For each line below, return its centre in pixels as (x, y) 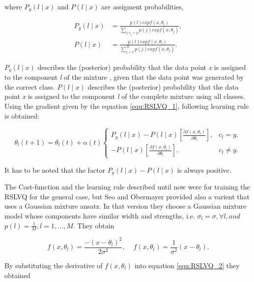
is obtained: (22, 115)
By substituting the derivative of (54, 265)
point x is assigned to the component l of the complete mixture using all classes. (125, 96)
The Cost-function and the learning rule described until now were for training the (127, 187)
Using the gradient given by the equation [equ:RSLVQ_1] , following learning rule (127, 106)
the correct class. (30, 86)
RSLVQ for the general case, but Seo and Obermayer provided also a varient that (127, 196)
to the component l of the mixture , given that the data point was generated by (124, 77)
